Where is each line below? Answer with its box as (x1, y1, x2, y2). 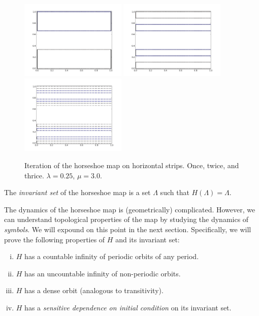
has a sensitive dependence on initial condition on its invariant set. (24, 302, 232, 312)
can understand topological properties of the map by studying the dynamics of (4, 214, 249, 225)
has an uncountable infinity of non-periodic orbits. (24, 268, 181, 278)
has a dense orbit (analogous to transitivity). (24, 285, 164, 296)
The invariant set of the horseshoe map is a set (4, 187, 151, 198)
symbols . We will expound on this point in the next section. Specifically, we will (4, 224, 251, 235)
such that (160, 187, 189, 198)
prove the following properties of (4, 234, 105, 244)
